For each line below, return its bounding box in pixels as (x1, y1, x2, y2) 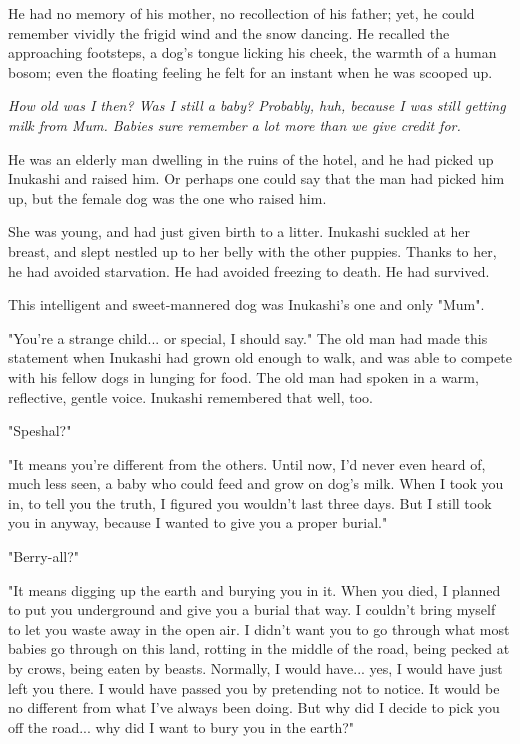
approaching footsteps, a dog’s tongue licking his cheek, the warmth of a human (8, 42, 497, 63)
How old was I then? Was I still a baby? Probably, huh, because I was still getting (8, 95, 506, 116)
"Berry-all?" (8, 546, 80, 567)
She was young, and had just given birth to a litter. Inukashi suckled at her (8, 221, 471, 242)
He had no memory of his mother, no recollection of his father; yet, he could (8, 3, 475, 23)
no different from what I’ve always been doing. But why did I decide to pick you (8, 697, 500, 718)
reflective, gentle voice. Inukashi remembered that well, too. (8, 386, 373, 407)
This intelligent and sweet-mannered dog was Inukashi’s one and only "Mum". (8, 294, 485, 315)
